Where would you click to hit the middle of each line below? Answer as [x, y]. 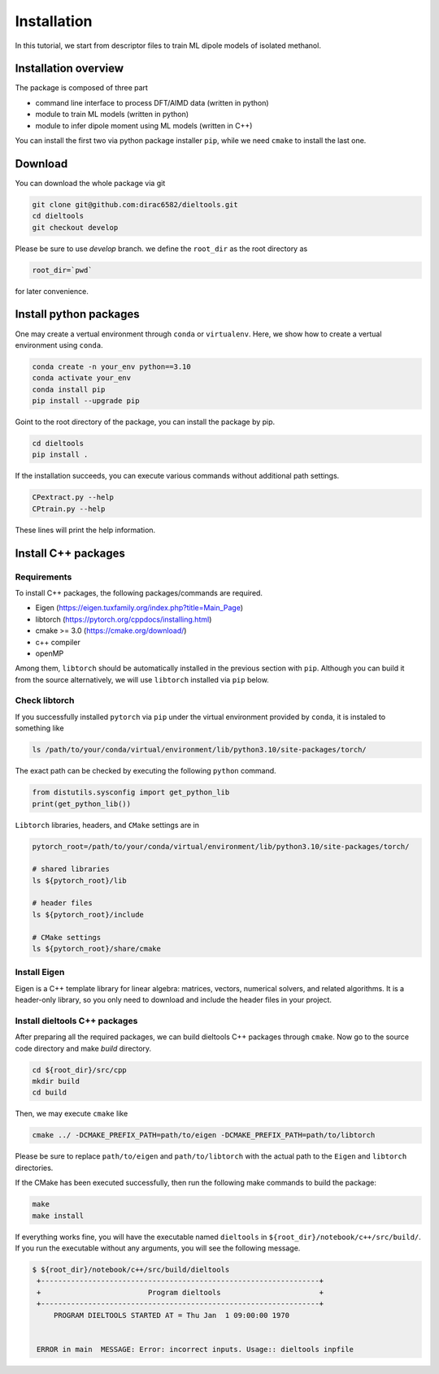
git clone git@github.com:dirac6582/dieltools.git [135, 204]
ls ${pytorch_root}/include [88, 915]
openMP [50, 653]
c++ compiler [58, 642]
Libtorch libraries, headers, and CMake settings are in [107, 825]
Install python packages [77, 314]
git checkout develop [75, 227]
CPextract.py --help [73, 497]
